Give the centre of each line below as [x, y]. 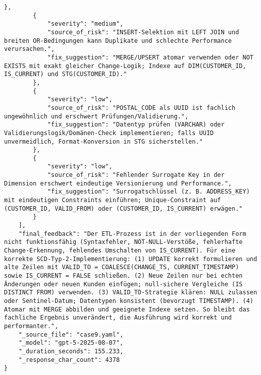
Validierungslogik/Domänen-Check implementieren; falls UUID [109, 133]
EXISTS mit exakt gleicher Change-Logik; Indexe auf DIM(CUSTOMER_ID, [125, 66]
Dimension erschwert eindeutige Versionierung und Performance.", [118, 183]
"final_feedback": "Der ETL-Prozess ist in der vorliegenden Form [132, 234]
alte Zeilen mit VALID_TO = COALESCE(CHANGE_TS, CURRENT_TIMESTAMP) [122, 267]
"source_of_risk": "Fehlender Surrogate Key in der [136, 175]
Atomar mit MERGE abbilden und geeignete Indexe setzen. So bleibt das [127, 309]
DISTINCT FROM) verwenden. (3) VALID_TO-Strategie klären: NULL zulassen [131, 293]
